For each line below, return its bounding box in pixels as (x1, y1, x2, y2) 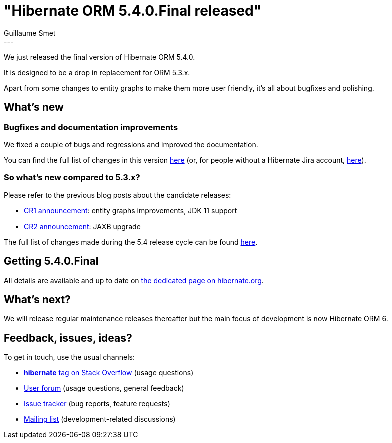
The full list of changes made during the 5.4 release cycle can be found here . (4, 237, 258, 246)
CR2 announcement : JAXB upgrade (24, 221, 141, 231)
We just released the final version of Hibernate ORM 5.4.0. (4, 52, 195, 61)
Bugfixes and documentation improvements (4, 122, 178, 132)
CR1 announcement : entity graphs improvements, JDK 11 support (24, 206, 237, 215)
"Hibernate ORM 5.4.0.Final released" (4, 2, 262, 19)
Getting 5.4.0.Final (4, 255, 99, 268)
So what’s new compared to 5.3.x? (4, 172, 140, 183)
